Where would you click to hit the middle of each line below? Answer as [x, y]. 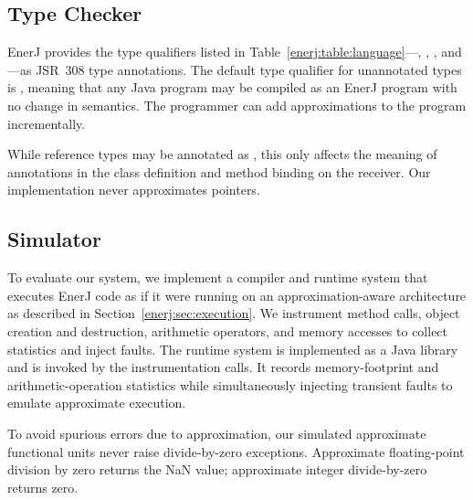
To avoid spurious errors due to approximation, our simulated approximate [217, 433]
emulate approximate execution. [97, 403]
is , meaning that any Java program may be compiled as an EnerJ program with [232, 87]
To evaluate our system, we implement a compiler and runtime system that [218, 277]
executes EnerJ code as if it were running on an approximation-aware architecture [237, 295]
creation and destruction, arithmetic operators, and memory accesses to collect [228, 330]
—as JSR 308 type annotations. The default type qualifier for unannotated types [235, 69]
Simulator [54, 239]
